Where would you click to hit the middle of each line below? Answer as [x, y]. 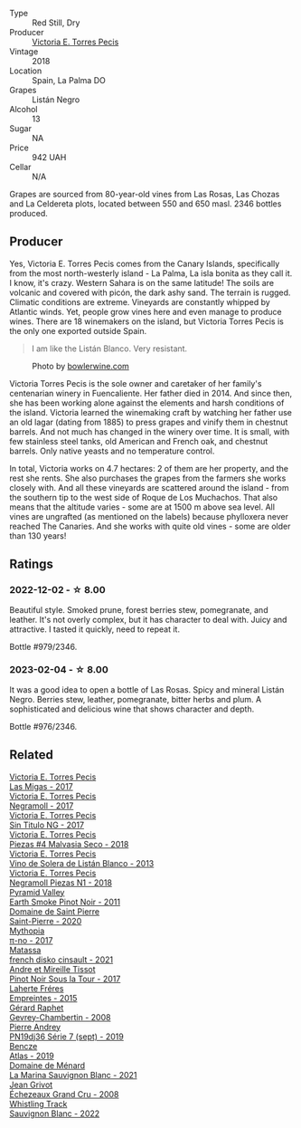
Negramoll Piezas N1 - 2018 [61, 883]
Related [32, 755]
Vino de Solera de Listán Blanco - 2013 [82, 863]
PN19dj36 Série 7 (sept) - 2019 [66, 1037]
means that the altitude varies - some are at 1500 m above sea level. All [142, 507]
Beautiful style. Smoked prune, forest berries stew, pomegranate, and [139, 609]
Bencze [24, 1046]
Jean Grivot [31, 1085]
